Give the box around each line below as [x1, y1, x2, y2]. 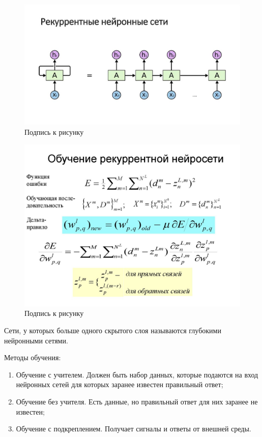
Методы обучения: [4, 352, 61, 363]
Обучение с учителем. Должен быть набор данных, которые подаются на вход [16, 369, 258, 380]
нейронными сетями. [4, 335, 68, 345]
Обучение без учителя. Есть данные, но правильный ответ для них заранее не [16, 396, 258, 407]
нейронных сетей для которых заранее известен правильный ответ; [16, 379, 223, 390]
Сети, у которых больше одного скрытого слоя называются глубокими [4, 325, 221, 336]
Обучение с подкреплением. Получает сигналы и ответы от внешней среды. [16, 423, 251, 434]
